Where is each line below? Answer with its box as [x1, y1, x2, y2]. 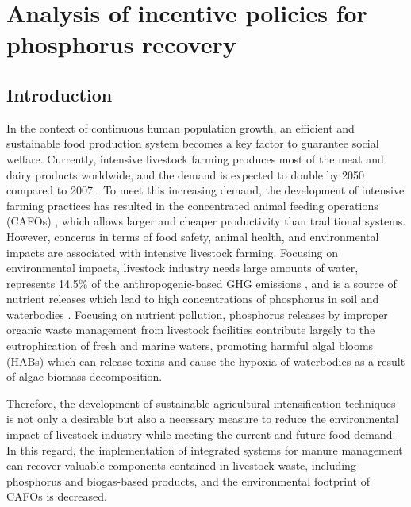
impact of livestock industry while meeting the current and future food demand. [6, 426, 396, 443]
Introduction [6, 82, 113, 106]
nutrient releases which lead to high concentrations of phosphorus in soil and [6, 290, 379, 307]
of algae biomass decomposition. [6, 368, 163, 385]
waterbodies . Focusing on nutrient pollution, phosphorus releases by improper [6, 305, 388, 322]
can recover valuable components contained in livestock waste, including [6, 457, 356, 474]
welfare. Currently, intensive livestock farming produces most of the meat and [6, 150, 384, 167]
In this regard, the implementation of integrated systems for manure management [6, 441, 403, 458]
